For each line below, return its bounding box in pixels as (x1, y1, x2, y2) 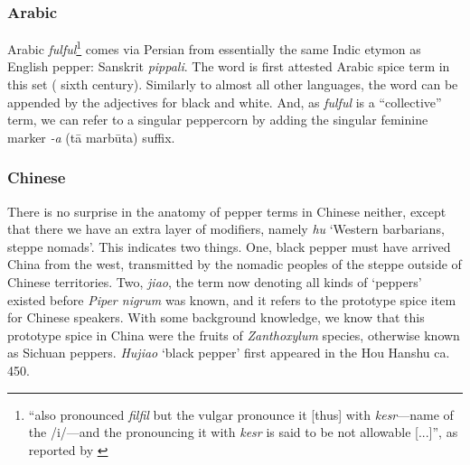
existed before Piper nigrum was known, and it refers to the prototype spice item (7, 290, 456, 309)
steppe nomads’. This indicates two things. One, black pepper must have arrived (7, 237, 451, 256)
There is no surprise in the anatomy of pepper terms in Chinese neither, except (7, 201, 446, 220)
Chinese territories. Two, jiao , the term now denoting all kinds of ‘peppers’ (7, 273, 422, 292)
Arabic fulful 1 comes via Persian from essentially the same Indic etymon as (7, 37, 421, 58)
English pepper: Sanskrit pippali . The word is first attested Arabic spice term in (7, 57, 450, 76)
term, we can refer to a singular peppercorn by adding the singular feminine (7, 110, 428, 129)
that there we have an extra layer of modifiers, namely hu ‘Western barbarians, (7, 219, 445, 238)
